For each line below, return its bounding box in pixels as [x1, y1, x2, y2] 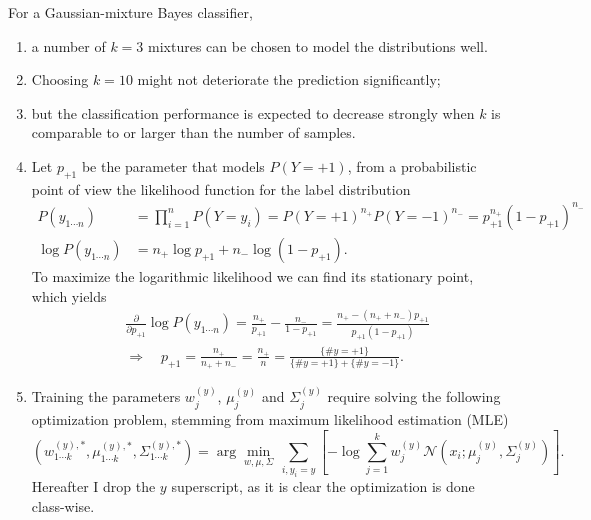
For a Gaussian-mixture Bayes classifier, [8, 2, 253, 22]
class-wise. [31, 495, 95, 516]
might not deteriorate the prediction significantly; [137, 69, 441, 90]
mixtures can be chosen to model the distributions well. [148, 35, 488, 56]
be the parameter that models [81, 155, 265, 176]
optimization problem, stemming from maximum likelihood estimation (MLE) [31, 408, 509, 429]
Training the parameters [31, 386, 181, 407]
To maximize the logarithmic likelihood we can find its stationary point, [31, 265, 474, 286]
